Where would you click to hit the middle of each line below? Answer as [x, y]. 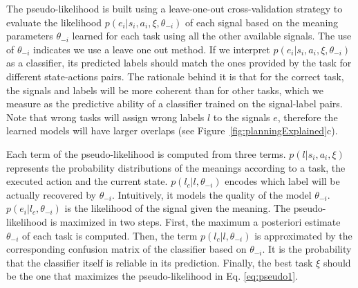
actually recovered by [51, 194]
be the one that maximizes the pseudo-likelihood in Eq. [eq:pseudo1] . [152, 276]
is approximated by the [303, 235]
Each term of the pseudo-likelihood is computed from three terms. [146, 153]
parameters [30, 36]
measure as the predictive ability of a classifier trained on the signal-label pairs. [175, 103]
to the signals [242, 117]
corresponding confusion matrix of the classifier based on [126, 249]
